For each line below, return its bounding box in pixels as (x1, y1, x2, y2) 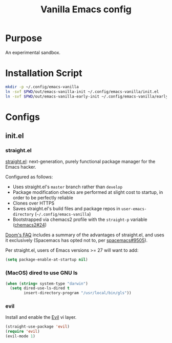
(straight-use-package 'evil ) (5, 324, 70, 329)
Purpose (5, 32, 42, 44)
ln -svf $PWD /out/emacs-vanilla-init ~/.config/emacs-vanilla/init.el (5, 89, 159, 94)
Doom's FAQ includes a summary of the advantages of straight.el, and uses (5, 232, 165, 238)
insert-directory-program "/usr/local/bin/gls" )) (24, 291, 132, 296)
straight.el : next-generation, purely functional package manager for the (5, 158, 156, 165)
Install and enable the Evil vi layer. (5, 314, 77, 320)
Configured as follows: (5, 174, 53, 180)
